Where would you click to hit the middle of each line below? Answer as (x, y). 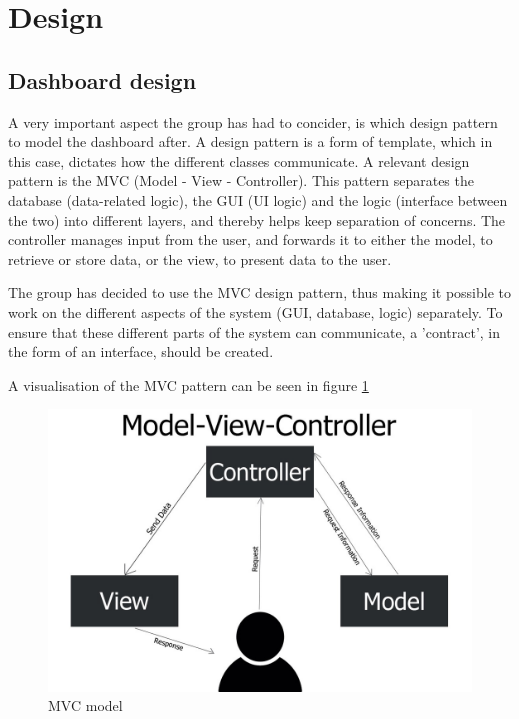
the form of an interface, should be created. (141, 351)
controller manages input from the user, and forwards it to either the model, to (250, 239)
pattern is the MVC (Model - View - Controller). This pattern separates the (241, 180)
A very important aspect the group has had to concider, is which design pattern (253, 121)
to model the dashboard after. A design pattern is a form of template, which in (250, 141)
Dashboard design (102, 79)
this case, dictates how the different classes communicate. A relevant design (239, 160)
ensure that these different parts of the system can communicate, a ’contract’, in (254, 331)
